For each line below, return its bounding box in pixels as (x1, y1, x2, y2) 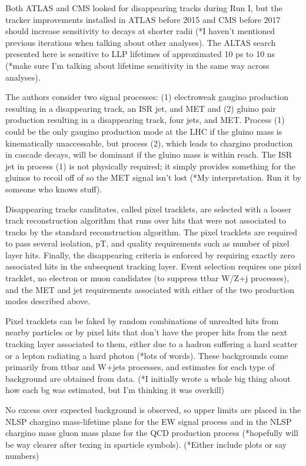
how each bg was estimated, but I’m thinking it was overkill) (5, 384, 225, 396)
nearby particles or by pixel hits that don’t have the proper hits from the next (5, 326, 288, 338)
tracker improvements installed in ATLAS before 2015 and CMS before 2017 (5, 13, 281, 25)
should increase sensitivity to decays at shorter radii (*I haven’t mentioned (5, 25, 275, 37)
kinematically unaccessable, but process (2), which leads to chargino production (5, 137, 293, 149)
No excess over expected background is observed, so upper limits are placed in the (5, 404, 301, 415)
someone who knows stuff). (5, 182, 102, 195)
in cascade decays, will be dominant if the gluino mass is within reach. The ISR (5, 148, 292, 161)
